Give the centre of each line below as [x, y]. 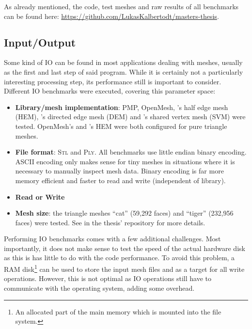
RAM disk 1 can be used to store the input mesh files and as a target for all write [124, 268]
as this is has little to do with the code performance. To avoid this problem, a [119, 258]
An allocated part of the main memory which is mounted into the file [118, 311]
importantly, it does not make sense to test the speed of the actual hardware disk [125, 248]
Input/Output [40, 42]
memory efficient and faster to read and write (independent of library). [120, 180]
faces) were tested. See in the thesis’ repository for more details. [110, 222]
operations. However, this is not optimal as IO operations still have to [108, 278]
